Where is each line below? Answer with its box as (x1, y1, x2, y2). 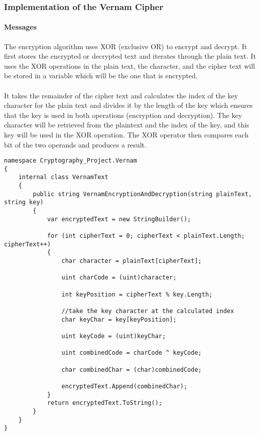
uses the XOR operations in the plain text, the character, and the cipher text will (4, 60, 255, 71)
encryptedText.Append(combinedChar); (61, 382, 188, 390)
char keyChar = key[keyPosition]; (61, 316, 177, 323)
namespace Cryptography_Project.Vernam (4, 157, 137, 165)
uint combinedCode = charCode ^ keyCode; (61, 349, 202, 357)
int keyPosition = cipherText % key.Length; (61, 291, 213, 298)
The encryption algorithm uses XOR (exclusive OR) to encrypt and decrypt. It (4, 41, 247, 51)
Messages (4, 22, 37, 32)
